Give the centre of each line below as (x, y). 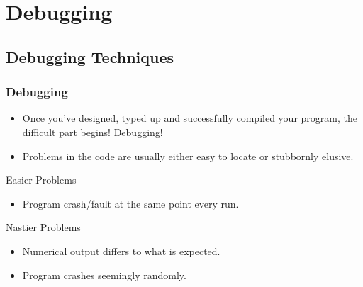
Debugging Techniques (90, 56)
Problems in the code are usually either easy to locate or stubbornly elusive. (188, 156)
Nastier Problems (43, 227)
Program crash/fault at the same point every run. (130, 203)
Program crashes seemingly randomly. (104, 275)
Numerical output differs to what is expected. (121, 251)
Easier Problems (41, 180)
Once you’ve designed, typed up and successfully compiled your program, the (190, 118)
